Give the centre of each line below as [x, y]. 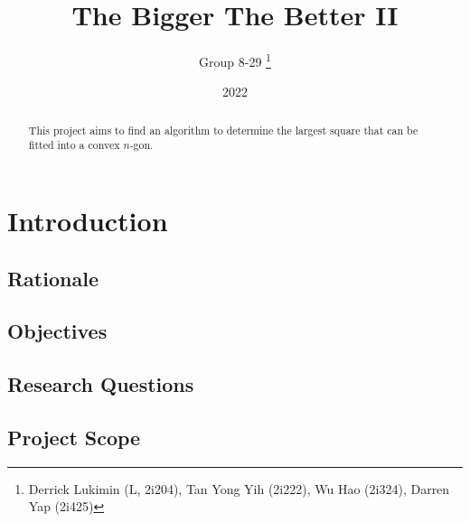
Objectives [57, 331]
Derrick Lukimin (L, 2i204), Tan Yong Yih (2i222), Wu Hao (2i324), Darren [239, 488]
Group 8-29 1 [235, 60]
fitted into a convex [74, 145]
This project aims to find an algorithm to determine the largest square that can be [223, 130]
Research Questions [101, 384]
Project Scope [74, 437]
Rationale [53, 278]
